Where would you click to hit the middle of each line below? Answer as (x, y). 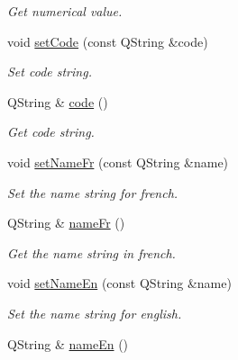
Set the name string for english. (95, 313)
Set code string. (50, 72)
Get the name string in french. (92, 252)
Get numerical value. (65, 11)
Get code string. (51, 132)
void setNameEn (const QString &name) (119, 283)
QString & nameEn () (68, 343)
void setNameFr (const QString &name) (118, 162)
